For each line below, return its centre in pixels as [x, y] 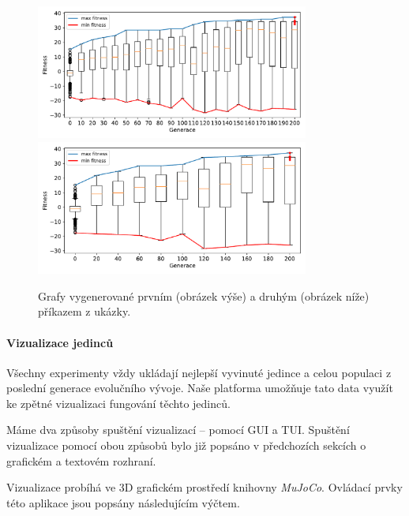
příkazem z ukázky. [84, 311]
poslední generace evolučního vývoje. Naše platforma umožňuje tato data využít [200, 388]
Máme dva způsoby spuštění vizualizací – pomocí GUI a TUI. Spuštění [178, 430]
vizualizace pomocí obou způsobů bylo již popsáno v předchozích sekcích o [186, 445]
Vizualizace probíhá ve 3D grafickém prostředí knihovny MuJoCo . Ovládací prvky [204, 487]
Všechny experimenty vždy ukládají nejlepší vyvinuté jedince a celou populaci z [199, 372]
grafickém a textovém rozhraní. [81, 460]
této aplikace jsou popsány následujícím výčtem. [123, 502]
